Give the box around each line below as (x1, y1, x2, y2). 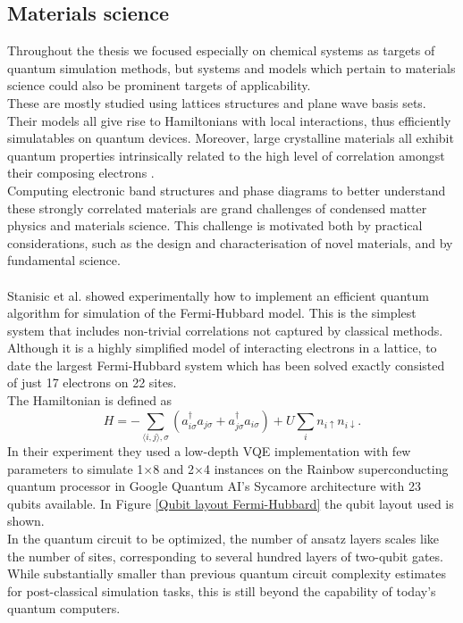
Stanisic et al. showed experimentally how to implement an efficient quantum (7, 286, 429, 304)
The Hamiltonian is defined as (7, 391, 173, 410)
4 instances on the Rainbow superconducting (203, 459, 449, 478)
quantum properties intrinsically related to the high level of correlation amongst (7, 145, 445, 164)
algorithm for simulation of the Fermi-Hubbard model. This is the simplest (7, 303, 417, 322)
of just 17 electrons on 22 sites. (7, 373, 177, 392)
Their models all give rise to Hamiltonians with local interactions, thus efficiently (7, 111, 451, 129)
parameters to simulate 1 (7, 459, 144, 478)
